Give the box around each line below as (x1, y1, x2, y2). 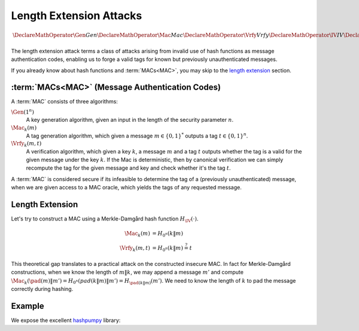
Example (11, 301, 44, 311)
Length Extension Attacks (11, 9, 142, 22)
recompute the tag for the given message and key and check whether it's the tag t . (26, 164, 231, 171)
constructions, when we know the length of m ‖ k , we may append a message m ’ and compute (11, 269, 244, 276)
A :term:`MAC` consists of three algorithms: (11, 98, 118, 105)
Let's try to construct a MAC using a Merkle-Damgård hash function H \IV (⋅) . (11, 215, 199, 223)
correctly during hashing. (11, 285, 74, 292)
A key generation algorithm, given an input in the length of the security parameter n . (26, 117, 234, 124)
